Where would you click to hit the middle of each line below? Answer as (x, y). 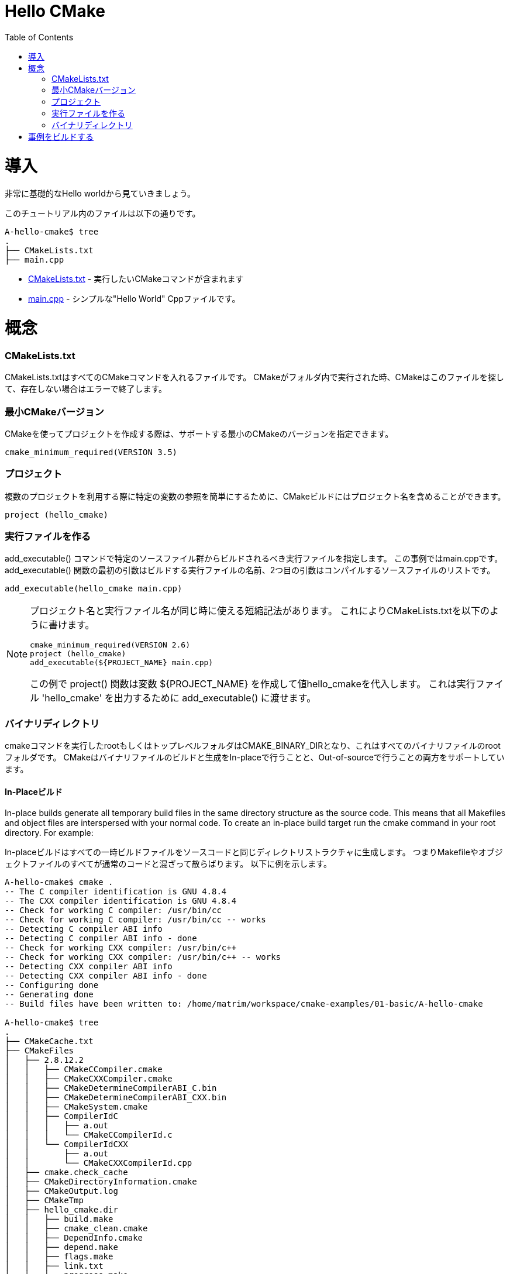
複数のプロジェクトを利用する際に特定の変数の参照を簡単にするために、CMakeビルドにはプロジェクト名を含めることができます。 (255, 496)
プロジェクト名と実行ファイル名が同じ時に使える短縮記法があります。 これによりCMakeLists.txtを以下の (260, 611)
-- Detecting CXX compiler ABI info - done (106, 976)
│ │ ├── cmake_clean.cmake (76, 1229)
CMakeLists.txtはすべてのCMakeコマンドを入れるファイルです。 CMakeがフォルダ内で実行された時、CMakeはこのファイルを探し (254, 377)
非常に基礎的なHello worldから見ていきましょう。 (100, 194)
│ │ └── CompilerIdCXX (66, 1144)
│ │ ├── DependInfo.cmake (74, 1238)
